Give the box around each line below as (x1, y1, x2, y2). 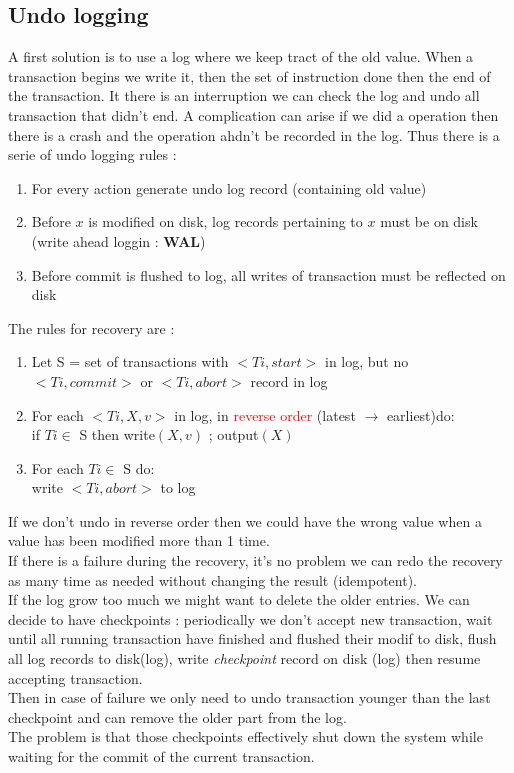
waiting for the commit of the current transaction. (8, 746, 315, 767)
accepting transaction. (8, 667, 143, 688)
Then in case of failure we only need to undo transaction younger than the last (8, 687, 491, 708)
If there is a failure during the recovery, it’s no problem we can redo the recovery (8, 550, 503, 571)
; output (208, 424, 259, 445)
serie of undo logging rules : (8, 144, 177, 165)
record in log (250, 370, 328, 391)
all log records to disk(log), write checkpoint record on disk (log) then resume (8, 648, 481, 669)
